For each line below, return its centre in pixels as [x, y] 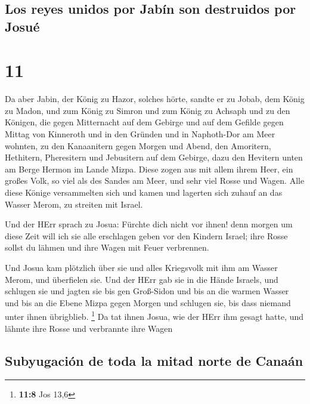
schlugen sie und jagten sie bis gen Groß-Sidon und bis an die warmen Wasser [147, 291]
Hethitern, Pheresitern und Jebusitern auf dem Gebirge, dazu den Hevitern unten [154, 157]
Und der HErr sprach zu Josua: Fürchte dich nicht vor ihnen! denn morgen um [149, 224]
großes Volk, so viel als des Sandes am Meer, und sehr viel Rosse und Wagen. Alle [155, 181]
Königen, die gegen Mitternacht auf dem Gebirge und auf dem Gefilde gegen [144, 122]
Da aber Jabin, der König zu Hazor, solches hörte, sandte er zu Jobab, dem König [155, 99]
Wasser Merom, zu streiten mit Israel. [74, 204]
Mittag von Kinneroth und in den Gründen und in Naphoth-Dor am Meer [140, 134]
